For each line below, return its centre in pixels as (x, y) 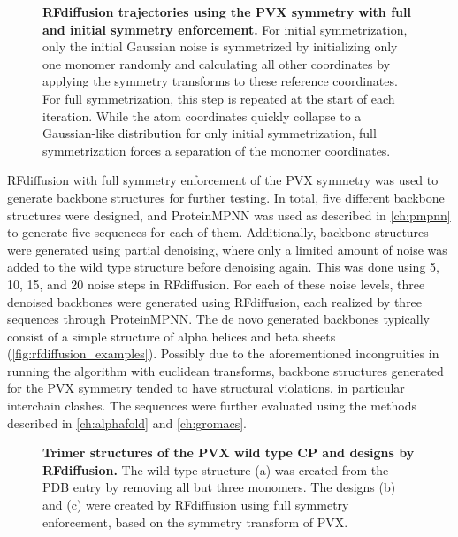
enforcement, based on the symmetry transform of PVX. (195, 522)
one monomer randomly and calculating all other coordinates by (217, 63)
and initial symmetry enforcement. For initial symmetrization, (225, 29)
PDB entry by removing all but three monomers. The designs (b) (219, 487)
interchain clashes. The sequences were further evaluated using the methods (212, 406)
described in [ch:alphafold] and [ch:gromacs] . (127, 422)
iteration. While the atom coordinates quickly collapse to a (202, 115)
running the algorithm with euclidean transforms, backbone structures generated (225, 370)
